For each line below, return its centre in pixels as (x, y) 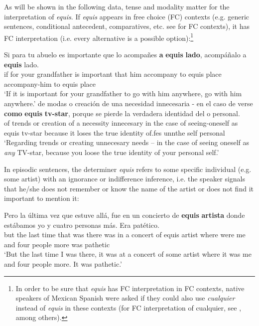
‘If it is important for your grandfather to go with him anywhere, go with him (123, 93)
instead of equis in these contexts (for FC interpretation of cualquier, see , (129, 307)
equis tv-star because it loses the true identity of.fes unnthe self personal (115, 132)
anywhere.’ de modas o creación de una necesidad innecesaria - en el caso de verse (129, 103)
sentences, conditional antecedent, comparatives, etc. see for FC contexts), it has (127, 26)
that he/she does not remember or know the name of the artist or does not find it (129, 188)
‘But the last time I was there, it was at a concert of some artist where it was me (128, 254)
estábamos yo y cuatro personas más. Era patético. (82, 225)
